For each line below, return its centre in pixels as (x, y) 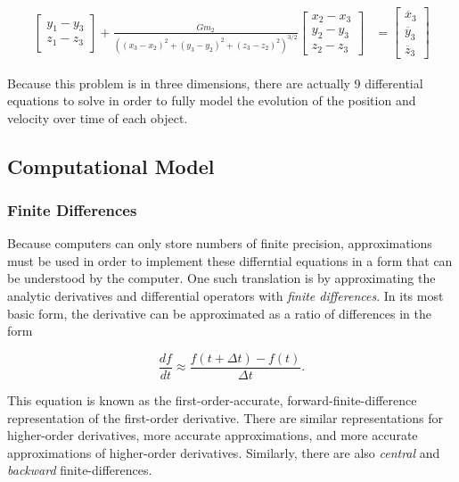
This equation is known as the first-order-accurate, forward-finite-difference (212, 399)
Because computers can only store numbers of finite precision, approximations (220, 243)
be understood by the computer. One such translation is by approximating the (221, 278)
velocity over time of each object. (98, 117)
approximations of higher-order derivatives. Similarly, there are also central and (224, 452)
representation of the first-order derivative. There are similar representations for (225, 417)
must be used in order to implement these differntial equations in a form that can (230, 260)
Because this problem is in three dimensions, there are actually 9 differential (215, 83)
